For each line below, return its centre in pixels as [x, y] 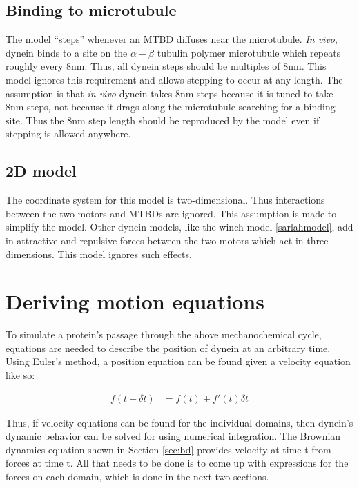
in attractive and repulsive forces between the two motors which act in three [167, 240]
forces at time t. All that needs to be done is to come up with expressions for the [177, 463]
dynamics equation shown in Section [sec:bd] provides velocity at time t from [168, 449]
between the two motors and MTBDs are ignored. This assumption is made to [171, 213]
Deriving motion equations [135, 301]
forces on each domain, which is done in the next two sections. [137, 477]
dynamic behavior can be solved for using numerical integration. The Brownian [173, 436]
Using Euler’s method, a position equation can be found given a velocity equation [178, 361]
